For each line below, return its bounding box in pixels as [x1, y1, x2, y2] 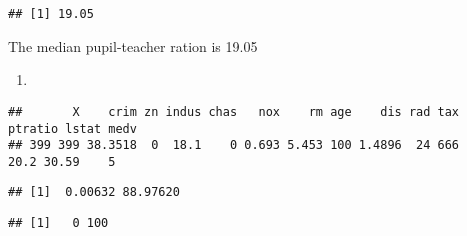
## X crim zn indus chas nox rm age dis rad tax [8, 104, 460, 119]
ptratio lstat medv [8, 121, 137, 136]
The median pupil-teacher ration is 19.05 [8, 35, 258, 56]
